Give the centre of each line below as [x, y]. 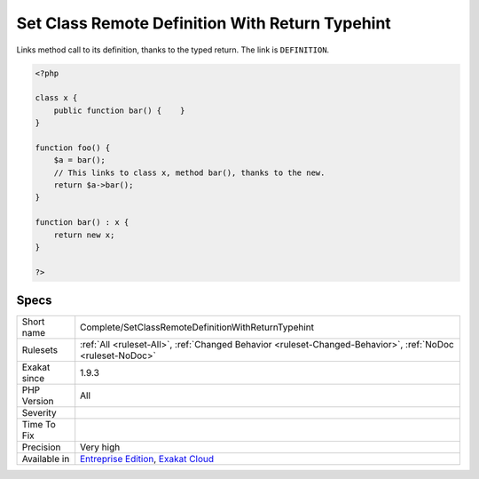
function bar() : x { [82, 223]
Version [38, 402]
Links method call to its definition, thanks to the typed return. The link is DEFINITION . [173, 50]
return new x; [84, 235]
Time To [39, 425]
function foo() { [73, 148]
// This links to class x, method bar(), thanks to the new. [189, 172]
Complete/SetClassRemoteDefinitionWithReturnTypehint [197, 327]
